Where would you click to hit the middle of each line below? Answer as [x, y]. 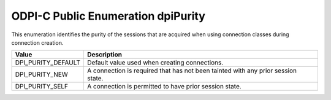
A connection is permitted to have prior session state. [164, 87]
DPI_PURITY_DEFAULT [48, 63]
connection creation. [37, 42]
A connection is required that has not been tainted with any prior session [192, 71]
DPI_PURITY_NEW [42, 75]
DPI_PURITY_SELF [42, 87]
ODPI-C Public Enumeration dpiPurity [108, 16]
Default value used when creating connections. [155, 63]
